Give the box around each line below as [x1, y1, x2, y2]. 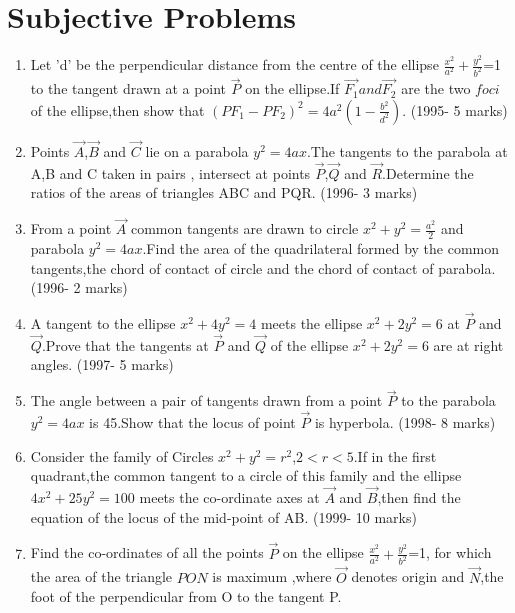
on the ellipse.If [245, 78, 340, 99]
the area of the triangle [30, 566, 173, 587]
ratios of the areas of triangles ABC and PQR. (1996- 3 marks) [30, 182, 418, 203]
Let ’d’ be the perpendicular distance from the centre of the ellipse [30, 54, 439, 75]
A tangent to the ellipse [30, 313, 176, 334]
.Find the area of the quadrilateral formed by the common [142, 238, 500, 259]
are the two [401, 78, 471, 99]
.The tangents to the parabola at [306, 141, 508, 162]
